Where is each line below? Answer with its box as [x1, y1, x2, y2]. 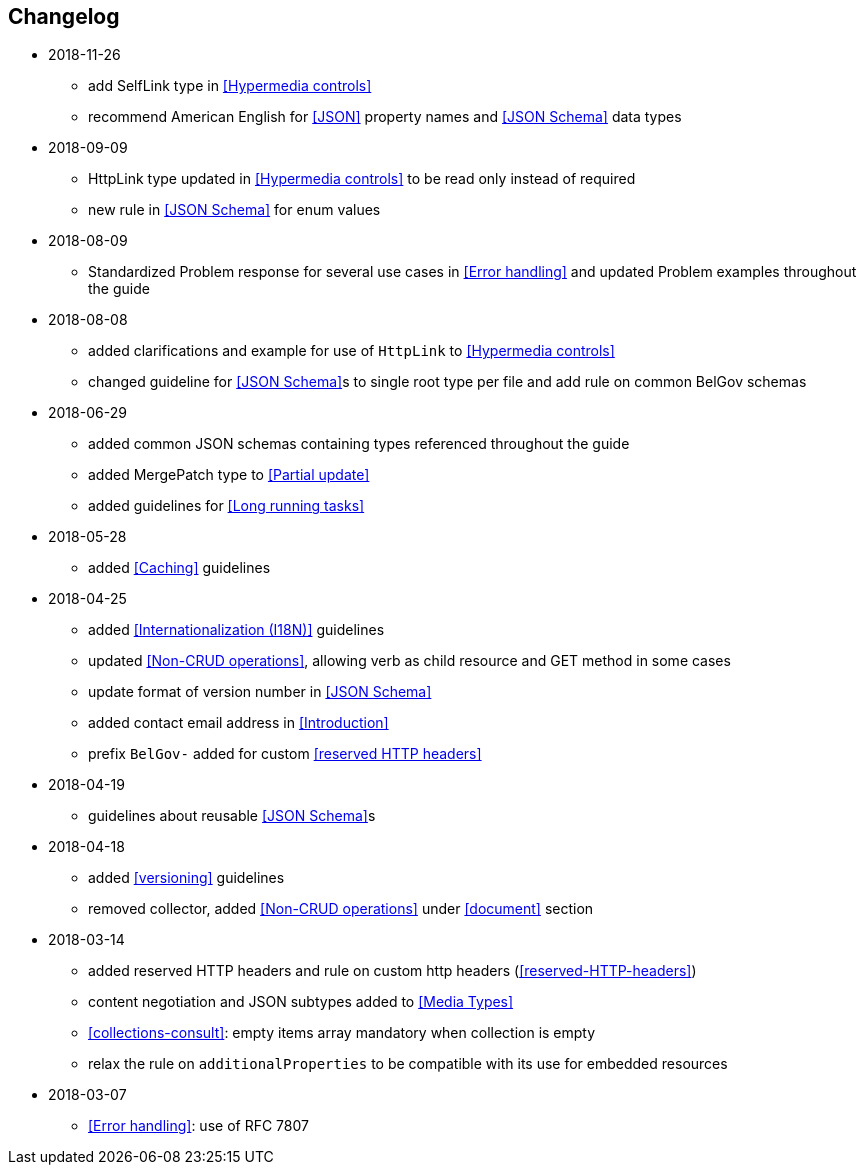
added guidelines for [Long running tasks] [88, 497, 365, 515]
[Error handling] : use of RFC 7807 [88, 1117, 309, 1135]
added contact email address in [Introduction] [88, 714, 389, 732]
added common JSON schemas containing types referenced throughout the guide [88, 435, 630, 453]
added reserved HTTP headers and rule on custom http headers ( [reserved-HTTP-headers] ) [88, 962, 697, 980]
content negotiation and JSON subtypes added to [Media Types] [88, 993, 514, 1011]
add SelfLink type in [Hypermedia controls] [88, 77, 372, 95]
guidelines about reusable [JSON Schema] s [88, 807, 376, 825]
